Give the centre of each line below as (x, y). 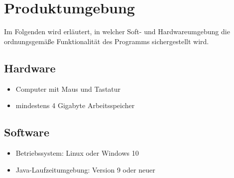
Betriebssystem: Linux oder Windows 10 (77, 152)
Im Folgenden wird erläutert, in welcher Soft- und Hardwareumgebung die (117, 31)
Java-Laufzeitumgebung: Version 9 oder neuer (85, 169)
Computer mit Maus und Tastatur (68, 89)
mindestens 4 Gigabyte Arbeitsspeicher (75, 105)
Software (27, 132)
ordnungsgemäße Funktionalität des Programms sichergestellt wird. (107, 41)
